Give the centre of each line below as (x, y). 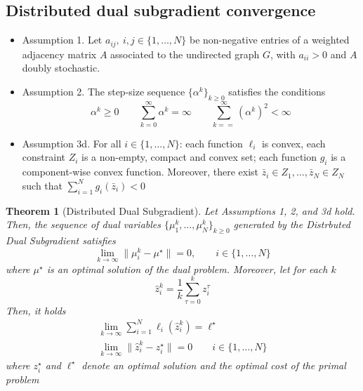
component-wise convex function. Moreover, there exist (140, 172)
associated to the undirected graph (185, 54)
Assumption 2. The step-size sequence (104, 91)
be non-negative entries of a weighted (269, 40)
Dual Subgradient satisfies (61, 240)
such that (42, 185)
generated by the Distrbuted (292, 224)
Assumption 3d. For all (72, 143)
